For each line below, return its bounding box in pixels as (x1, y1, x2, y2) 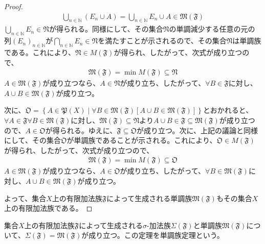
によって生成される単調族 (106, 192, 192, 203)
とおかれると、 (203, 105, 253, 115)
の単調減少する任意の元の (169, 23, 255, 34)
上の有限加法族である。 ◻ (4, 203, 93, 213)
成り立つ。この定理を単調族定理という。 (89, 230, 224, 240)
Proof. (4, 1, 23, 11)
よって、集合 (4, 192, 47, 203)
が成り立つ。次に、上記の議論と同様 (137, 125, 258, 135)
